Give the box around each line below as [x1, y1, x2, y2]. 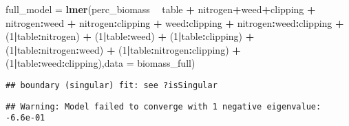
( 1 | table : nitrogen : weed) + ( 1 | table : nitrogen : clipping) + [6, 42, 241, 56]
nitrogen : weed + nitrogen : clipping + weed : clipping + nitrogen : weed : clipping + [6, 15, 344, 30]
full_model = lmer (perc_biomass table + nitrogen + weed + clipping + [6, 2, 316, 16]
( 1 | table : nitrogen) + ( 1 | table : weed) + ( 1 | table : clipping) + [6, 29, 255, 43]
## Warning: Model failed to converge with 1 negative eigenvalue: [6, 101, 321, 112]
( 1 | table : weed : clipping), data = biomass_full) [6, 56, 195, 70]
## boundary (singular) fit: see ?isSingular [6, 80, 218, 90]
